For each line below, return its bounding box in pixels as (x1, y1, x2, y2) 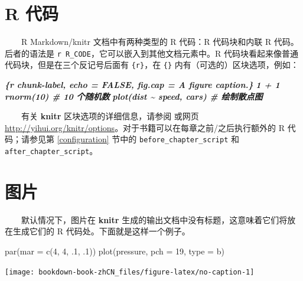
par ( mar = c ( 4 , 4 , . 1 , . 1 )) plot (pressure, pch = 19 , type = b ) (5, 245, 224, 257)
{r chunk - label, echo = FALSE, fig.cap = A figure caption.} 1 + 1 (5, 79, 280, 91)
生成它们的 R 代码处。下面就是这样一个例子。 (12, 225, 190, 237)
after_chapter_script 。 (5, 145, 98, 157)
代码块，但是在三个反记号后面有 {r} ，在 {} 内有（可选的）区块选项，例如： (5, 58, 299, 71)
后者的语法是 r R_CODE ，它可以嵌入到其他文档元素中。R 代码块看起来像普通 (5, 47, 298, 59)
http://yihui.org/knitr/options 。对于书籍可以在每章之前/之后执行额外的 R (5, 121, 285, 133)
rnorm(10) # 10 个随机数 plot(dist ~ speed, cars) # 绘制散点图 (5, 90, 263, 102)
